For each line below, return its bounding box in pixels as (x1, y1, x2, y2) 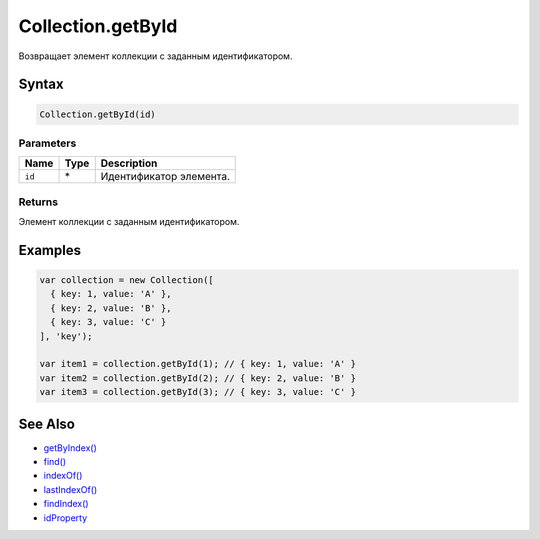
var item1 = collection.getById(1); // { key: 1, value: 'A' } (39, 358, 357, 370)
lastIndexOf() (43, 483, 98, 495)
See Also (18, 415, 75, 432)
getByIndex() (43, 441, 97, 454)
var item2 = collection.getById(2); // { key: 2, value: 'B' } (39, 372, 357, 384)
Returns (18, 195, 59, 209)
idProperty (43, 511, 88, 524)
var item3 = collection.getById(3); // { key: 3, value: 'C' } (39, 386, 357, 398)
